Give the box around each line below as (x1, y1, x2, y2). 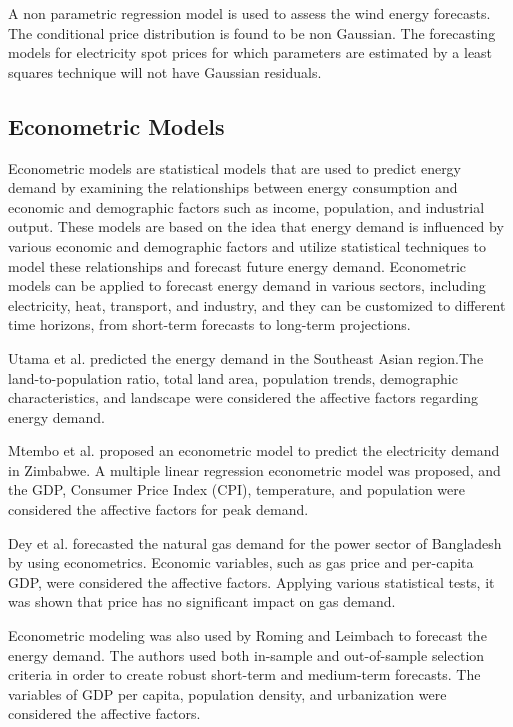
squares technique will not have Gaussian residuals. (8, 61, 322, 82)
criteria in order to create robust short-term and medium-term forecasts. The (8, 664, 481, 685)
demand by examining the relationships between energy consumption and (8, 177, 458, 198)
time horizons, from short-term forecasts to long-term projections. (8, 314, 411, 335)
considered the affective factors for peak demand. (8, 499, 309, 520)
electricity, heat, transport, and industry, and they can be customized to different (8, 294, 506, 315)
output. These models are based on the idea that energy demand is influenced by (8, 216, 504, 237)
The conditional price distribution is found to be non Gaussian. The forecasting (8, 22, 496, 43)
